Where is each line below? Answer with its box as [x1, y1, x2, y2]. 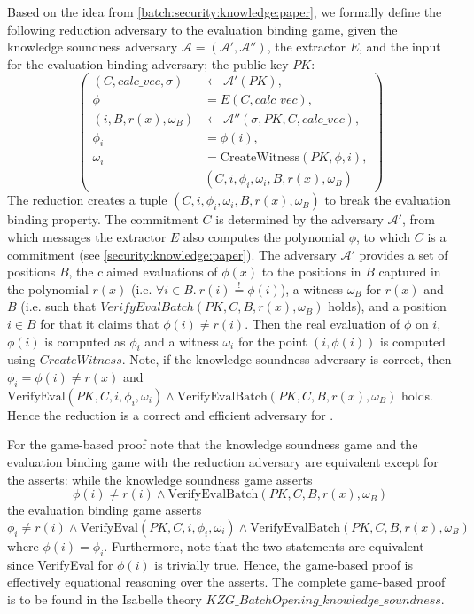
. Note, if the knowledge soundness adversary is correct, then [121, 350, 452, 369]
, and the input [359, 37, 441, 56]
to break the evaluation [324, 190, 451, 209]
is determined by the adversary [215, 210, 384, 229]
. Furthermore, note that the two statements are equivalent [104, 536, 424, 555]
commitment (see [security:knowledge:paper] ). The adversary [7, 245, 337, 263]
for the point [237, 331, 307, 350]
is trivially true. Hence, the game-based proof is [154, 555, 413, 573]
